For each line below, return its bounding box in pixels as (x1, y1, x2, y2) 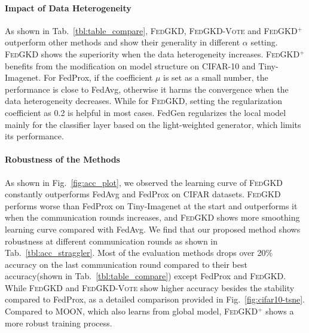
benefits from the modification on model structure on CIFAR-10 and (5, 59, 256, 72)
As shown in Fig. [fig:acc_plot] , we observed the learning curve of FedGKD (5, 176, 283, 188)
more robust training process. (5, 316, 112, 329)
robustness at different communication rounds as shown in (5, 234, 218, 247)
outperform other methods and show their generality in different (5, 36, 240, 48)
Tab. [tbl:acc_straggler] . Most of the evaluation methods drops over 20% (5, 246, 273, 259)
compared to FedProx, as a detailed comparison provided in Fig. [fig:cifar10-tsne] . (5, 293, 305, 305)
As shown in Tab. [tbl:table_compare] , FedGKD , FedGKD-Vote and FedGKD (5, 24, 298, 36)
